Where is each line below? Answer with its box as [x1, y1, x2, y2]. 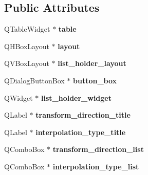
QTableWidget [4, 24, 50, 34]
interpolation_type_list [52, 161, 139, 171]
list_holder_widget [41, 92, 112, 103]
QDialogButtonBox [4, 75, 65, 85]
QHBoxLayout [4, 40, 49, 51]
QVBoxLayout [4, 58, 49, 69]
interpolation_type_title [35, 126, 126, 137]
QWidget [4, 92, 33, 103]
